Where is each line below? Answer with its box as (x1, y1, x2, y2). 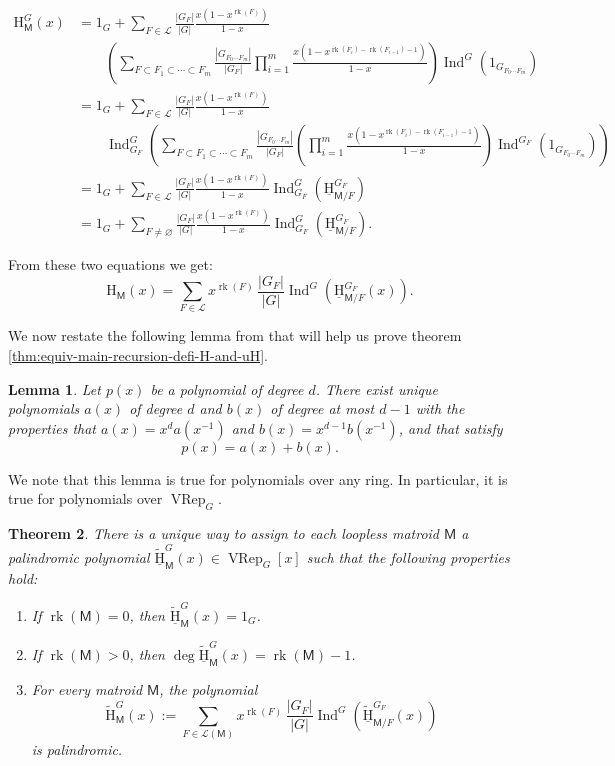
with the (415, 398, 465, 419)
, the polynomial (159, 678, 258, 699)
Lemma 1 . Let (8, 378, 101, 399)
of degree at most (270, 398, 375, 419)
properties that (8, 417, 97, 438)
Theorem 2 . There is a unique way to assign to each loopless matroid (8, 523, 440, 544)
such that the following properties (306, 546, 510, 567)
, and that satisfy (398, 417, 503, 438)
